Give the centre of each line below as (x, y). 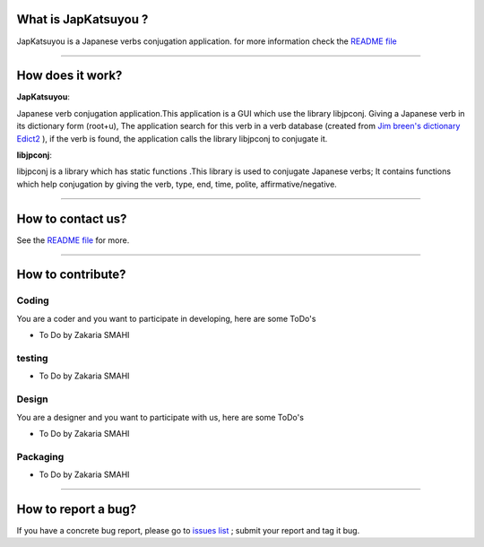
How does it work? (69, 76)
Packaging (40, 456)
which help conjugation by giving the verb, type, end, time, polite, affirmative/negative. (177, 184)
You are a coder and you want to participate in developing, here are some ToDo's (166, 318)
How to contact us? (72, 218)
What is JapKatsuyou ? (82, 19)
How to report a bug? (77, 509)
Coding (33, 300)
